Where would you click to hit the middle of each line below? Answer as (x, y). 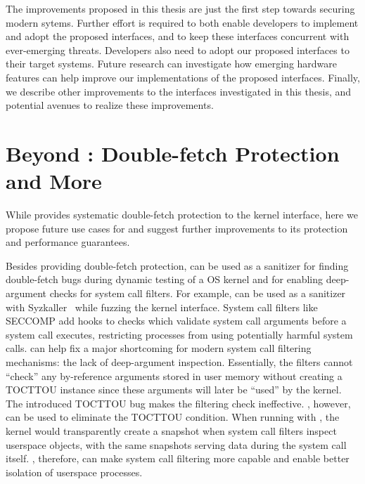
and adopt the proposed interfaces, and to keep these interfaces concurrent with (178, 36)
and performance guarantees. (68, 242)
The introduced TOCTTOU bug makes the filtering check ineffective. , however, (178, 403)
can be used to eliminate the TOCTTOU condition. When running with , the (173, 417)
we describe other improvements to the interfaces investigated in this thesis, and (179, 91)
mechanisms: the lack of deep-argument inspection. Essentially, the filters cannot (179, 362)
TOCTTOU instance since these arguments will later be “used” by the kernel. (174, 390)
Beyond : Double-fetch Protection (173, 153)
